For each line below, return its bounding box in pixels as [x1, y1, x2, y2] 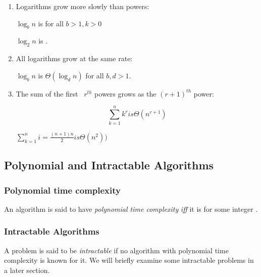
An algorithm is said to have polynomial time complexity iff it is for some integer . [4, 203, 258, 214]
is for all [38, 18, 64, 28]
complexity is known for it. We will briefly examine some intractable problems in [4, 255, 254, 265]
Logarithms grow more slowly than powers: [16, 1, 149, 11]
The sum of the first [16, 88, 78, 99]
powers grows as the [94, 88, 156, 99]
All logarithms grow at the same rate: [16, 53, 133, 64]
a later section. [4, 264, 50, 275]
